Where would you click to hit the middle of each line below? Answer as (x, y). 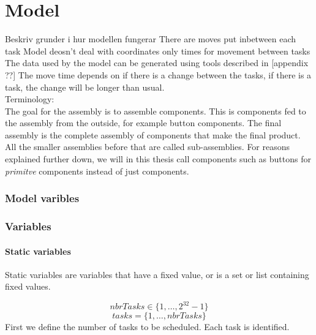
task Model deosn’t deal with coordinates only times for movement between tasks (158, 51)
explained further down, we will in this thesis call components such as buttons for (158, 159)
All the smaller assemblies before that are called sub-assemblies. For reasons (148, 147)
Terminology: (30, 99)
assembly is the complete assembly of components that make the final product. (153, 134)
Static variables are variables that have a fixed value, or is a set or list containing (157, 274)
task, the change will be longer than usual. (85, 87)
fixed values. (28, 286)
